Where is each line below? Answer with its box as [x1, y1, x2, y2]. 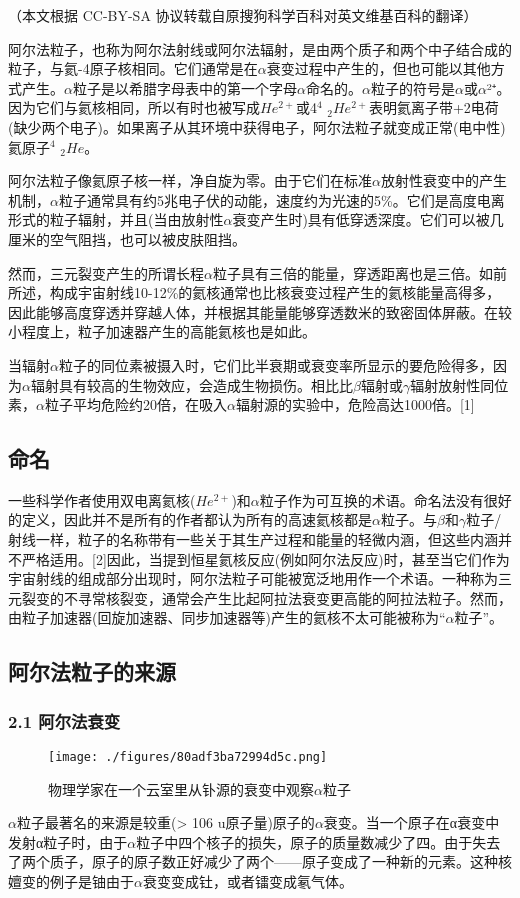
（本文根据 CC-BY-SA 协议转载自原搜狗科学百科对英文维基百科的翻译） [8, 5, 478, 25]
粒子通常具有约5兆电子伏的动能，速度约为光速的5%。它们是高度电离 [58, 189, 505, 210]
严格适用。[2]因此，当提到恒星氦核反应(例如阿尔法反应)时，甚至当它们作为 [21, 548, 510, 569]
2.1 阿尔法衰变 [8, 708, 121, 733]
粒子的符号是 [370, 77, 455, 98]
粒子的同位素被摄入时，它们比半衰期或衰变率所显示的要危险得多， [58, 354, 493, 375]
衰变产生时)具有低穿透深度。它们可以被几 [232, 209, 504, 230]
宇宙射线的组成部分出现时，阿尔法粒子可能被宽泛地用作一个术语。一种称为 [8, 568, 498, 589]
